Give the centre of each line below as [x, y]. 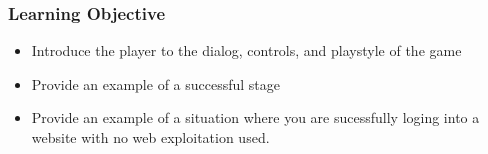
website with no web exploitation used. [150, 137]
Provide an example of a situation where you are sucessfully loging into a [255, 117]
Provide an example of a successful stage [156, 83]
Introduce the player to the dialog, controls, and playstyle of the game [246, 50]
